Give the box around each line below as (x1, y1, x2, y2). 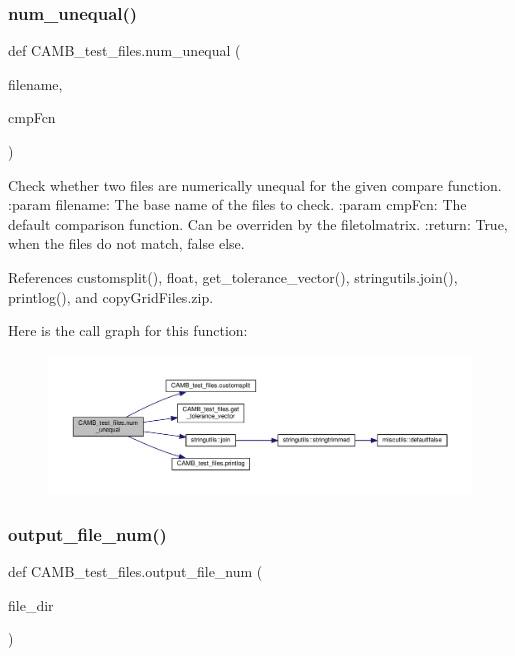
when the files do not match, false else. (8, 233, 245, 254)
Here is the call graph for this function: (8, 320, 248, 341)
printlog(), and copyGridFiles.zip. (8, 286, 214, 307)
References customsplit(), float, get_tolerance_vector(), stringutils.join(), (8, 266, 458, 287)
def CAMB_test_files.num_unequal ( (8, 40, 241, 61)
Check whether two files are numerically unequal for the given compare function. (8, 174, 502, 195)
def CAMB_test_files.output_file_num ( (8, 560, 263, 581)
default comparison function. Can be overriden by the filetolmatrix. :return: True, (8, 213, 508, 234)
